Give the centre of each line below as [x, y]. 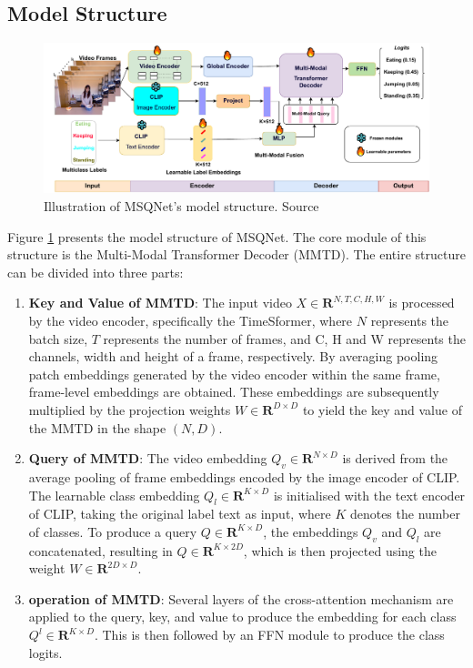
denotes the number [405, 514]
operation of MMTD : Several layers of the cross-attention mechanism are [241, 598]
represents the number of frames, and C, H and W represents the [284, 338]
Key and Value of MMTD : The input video [160, 303]
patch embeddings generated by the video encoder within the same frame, [234, 374]
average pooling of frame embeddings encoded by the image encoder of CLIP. [244, 476]
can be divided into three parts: [96, 272]
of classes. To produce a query [113, 531]
